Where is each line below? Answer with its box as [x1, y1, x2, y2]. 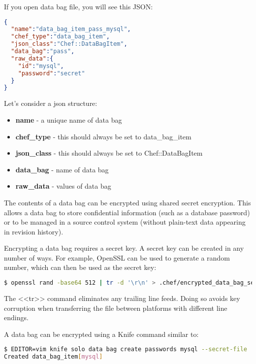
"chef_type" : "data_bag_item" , [11, 33, 110, 40]
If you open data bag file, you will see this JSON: [4, 1, 153, 11]
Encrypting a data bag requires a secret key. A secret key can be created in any [4, 243, 244, 253]
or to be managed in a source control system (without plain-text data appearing [4, 217, 246, 227]
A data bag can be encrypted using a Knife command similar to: [4, 329, 199, 339]
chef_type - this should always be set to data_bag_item [15, 131, 192, 141]
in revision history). [4, 226, 64, 236]
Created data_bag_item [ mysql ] [4, 353, 103, 361]
